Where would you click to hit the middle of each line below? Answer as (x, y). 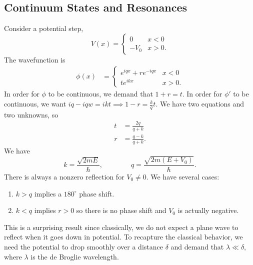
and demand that (197, 246)
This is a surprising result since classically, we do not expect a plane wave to (121, 227)
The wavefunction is (35, 59)
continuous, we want (35, 104)
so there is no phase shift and (121, 210)
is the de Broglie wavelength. (75, 256)
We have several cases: (185, 176)
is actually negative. (208, 210)
